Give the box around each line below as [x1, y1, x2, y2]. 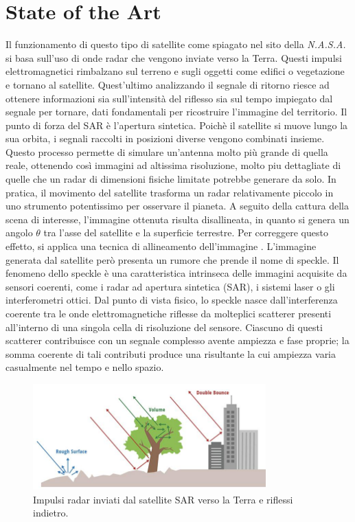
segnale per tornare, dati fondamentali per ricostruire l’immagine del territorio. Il [5, 104, 347, 119]
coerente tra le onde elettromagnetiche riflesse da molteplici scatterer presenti [5, 306, 332, 320]
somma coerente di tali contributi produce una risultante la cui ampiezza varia [5, 346, 336, 361]
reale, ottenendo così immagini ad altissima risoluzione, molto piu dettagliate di [5, 158, 341, 172]
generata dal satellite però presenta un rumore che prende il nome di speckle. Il [5, 252, 339, 266]
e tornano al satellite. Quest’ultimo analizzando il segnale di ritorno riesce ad [5, 77, 330, 91]
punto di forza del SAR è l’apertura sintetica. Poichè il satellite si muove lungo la [5, 117, 348, 132]
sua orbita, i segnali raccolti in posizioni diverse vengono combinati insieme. [5, 131, 325, 146]
